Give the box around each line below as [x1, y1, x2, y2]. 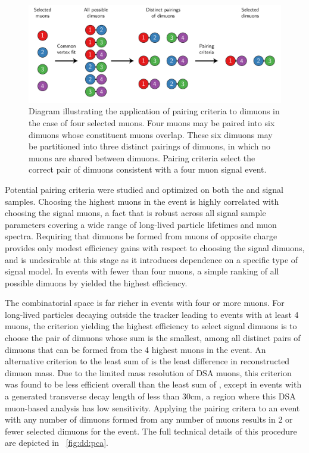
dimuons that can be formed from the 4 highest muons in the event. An [5, 343, 266, 355]
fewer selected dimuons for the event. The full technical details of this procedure [5, 424, 297, 437]
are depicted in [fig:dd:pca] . [5, 436, 108, 449]
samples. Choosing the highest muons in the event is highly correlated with [5, 195, 279, 207]
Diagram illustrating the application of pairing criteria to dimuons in [29, 105, 280, 117]
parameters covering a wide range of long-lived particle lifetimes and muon [5, 218, 277, 230]
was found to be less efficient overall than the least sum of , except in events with [5, 378, 302, 390]
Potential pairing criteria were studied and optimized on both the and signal [5, 183, 283, 195]
